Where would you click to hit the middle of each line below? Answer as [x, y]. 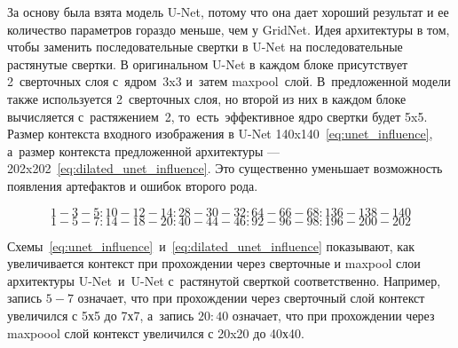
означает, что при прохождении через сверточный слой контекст [251, 298]
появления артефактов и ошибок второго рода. [133, 185]
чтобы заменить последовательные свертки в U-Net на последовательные [205, 47]
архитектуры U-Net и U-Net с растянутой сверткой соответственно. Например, [224, 280]
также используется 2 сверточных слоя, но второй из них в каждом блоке [207, 98]
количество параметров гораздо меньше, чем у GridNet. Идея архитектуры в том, [229, 29]
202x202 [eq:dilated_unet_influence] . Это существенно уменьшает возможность [225, 168]
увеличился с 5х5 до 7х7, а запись [101, 315]
